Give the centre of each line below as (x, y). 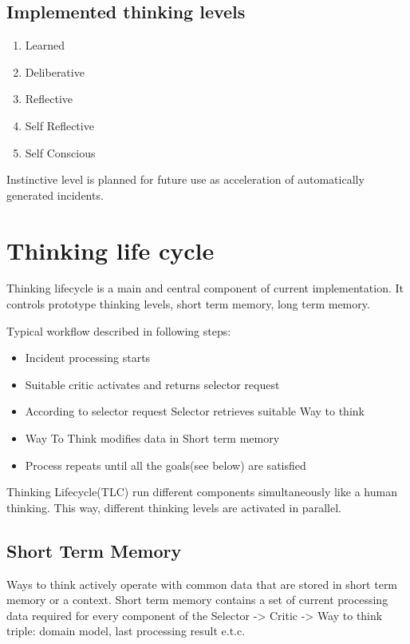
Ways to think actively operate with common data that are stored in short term (202, 584)
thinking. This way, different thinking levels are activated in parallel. (174, 507)
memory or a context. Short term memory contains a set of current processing (197, 600)
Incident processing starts (88, 358)
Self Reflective (59, 125)
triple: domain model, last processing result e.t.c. (126, 631)
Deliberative (55, 72)
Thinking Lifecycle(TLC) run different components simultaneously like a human (202, 492)
